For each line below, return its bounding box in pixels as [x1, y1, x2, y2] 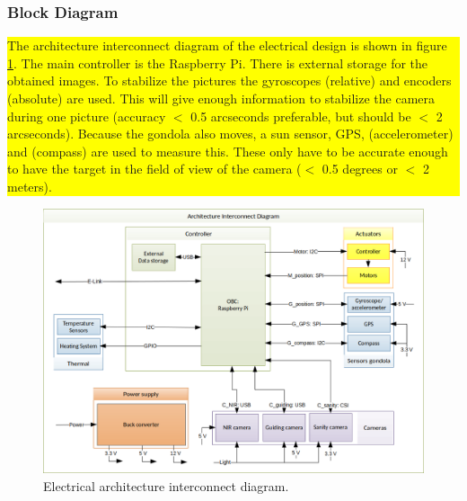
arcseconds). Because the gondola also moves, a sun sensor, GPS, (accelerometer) [7, 124, 454, 143]
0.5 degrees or [322, 159, 398, 178]
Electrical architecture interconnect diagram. [43, 476, 289, 495]
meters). [7, 176, 52, 195]
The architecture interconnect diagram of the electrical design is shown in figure [7, 36, 447, 55]
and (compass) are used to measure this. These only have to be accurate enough [7, 141, 448, 160]
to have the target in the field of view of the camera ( [7, 159, 302, 178]
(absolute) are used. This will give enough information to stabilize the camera [7, 89, 436, 107]
